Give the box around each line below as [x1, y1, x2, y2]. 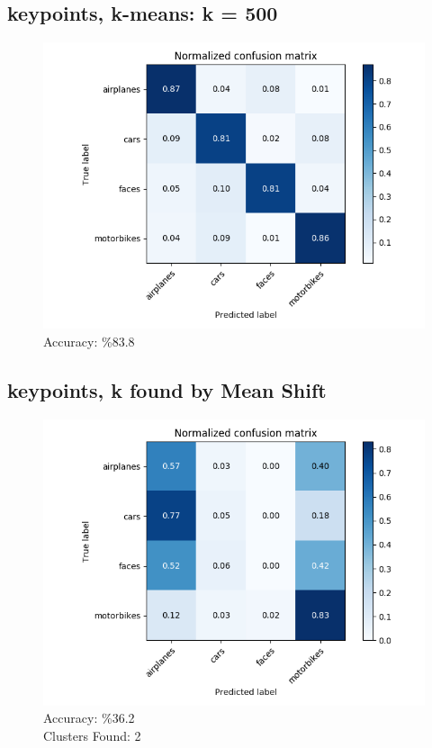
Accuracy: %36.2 [43, 708, 135, 727]
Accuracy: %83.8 [43, 331, 135, 350]
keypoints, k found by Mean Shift [7, 375, 327, 403]
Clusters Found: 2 [43, 725, 141, 744]
